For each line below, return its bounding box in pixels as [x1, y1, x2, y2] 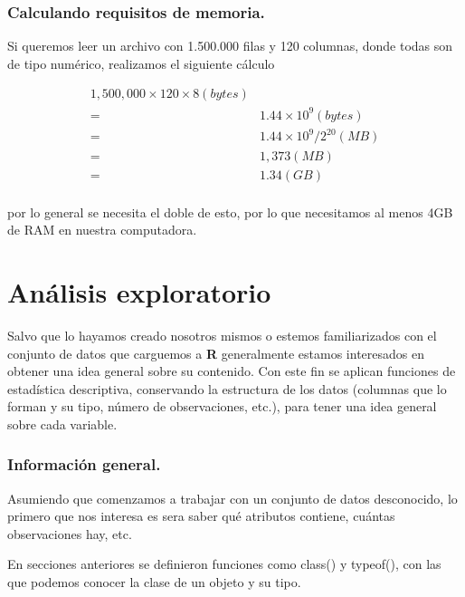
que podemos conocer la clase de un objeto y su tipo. [7, 573, 301, 592]
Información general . [7, 453, 161, 476]
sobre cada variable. [7, 414, 118, 433]
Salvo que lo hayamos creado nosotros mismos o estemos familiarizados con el [7, 325, 437, 344]
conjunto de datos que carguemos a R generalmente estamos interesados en [7, 343, 424, 362]
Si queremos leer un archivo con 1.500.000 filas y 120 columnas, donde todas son [7, 36, 453, 55]
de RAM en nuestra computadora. [7, 220, 197, 239]
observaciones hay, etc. [7, 524, 132, 543]
